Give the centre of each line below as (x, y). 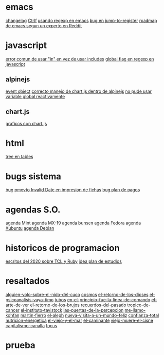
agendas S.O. (33, 209)
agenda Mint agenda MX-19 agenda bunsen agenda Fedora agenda (73, 223)
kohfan (13, 316)
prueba (20, 345)
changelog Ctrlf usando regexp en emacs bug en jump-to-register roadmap (81, 20)
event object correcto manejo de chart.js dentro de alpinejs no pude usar (79, 91)
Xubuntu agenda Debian (30, 228)
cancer (13, 310)
